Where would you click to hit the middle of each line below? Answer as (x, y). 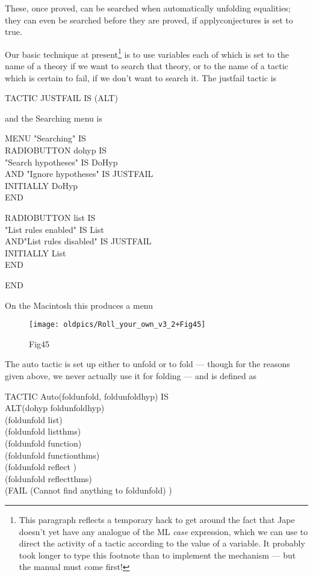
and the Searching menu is (54, 118)
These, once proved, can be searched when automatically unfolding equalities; (148, 8)
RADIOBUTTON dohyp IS (56, 150)
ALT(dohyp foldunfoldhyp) (55, 408)
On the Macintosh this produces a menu (79, 305)
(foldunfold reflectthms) (48, 478)
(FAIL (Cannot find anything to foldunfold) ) (88, 490)
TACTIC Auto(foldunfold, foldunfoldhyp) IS (87, 396)
